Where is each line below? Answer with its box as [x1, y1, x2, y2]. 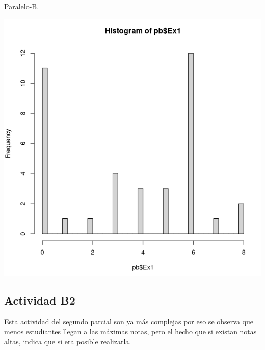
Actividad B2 [4, 292, 75, 308]
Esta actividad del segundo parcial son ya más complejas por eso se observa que [4, 316, 253, 327]
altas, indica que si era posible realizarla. [4, 336, 131, 346]
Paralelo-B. [4, 1, 39, 11]
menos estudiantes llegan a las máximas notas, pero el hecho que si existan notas [4, 326, 257, 337]
